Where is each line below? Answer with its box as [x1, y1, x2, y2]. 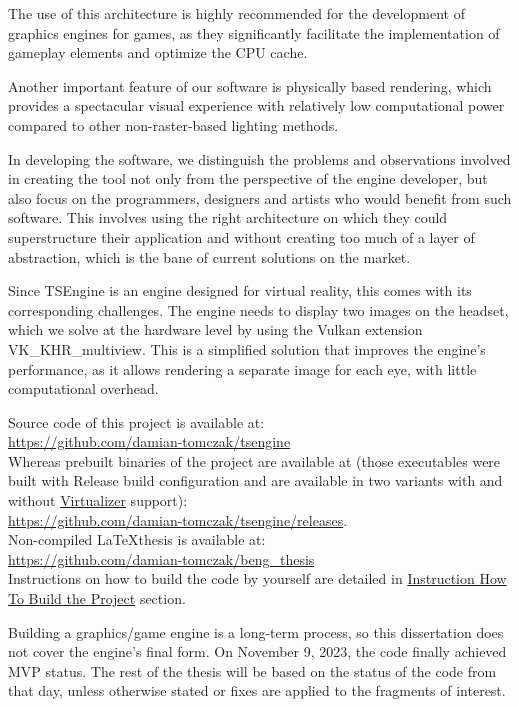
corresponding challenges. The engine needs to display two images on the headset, [8, 299, 509, 320]
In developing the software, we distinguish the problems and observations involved [8, 148, 511, 169]
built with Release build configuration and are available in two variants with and [8, 470, 503, 491]
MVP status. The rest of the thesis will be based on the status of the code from [8, 660, 497, 681]
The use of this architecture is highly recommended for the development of [8, 3, 465, 23]
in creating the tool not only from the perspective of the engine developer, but [8, 168, 488, 189]
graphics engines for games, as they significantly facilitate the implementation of [8, 22, 500, 43]
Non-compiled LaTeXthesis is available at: [8, 529, 266, 550]
